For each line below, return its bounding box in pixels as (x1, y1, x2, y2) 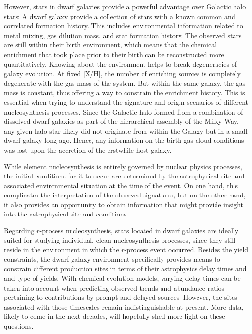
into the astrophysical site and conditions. (4, 209, 128, 219)
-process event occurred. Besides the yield (124, 244, 249, 255)
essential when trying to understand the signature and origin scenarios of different (4, 97, 248, 107)
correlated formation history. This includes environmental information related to (4, 20, 243, 31)
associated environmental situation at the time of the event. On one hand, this (4, 180, 238, 190)
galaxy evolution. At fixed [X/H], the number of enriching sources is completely (4, 68, 241, 79)
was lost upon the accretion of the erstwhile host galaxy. (4, 144, 172, 155)
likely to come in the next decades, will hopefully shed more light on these (4, 311, 225, 321)
